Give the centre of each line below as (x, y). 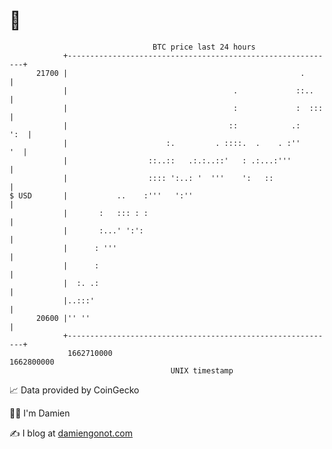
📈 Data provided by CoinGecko (74, 390)
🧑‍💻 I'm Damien (40, 413)
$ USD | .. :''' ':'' (101, 195)
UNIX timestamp (202, 370)
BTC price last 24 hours (204, 47)
